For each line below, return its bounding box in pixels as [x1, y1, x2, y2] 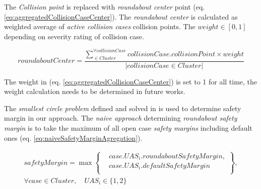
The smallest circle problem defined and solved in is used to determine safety [4, 103, 241, 113]
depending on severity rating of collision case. [4, 31, 144, 41]
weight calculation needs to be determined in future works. [4, 86, 185, 97]
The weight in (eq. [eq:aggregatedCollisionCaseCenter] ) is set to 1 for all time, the [4, 76, 257, 86]
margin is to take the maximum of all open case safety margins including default [4, 123, 252, 133]
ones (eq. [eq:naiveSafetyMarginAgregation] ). [4, 132, 143, 143]
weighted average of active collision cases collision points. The [4, 21, 195, 32]
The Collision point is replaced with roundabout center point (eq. [4, 2, 205, 12]
